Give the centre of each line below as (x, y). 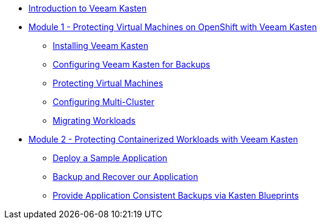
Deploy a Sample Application (110, 158)
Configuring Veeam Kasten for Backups (132, 64)
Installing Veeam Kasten (100, 46)
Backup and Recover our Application (126, 177)
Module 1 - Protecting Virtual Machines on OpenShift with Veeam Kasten (173, 27)
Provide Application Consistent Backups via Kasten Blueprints (176, 195)
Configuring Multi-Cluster (104, 102)
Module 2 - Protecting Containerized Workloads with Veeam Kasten (163, 139)
